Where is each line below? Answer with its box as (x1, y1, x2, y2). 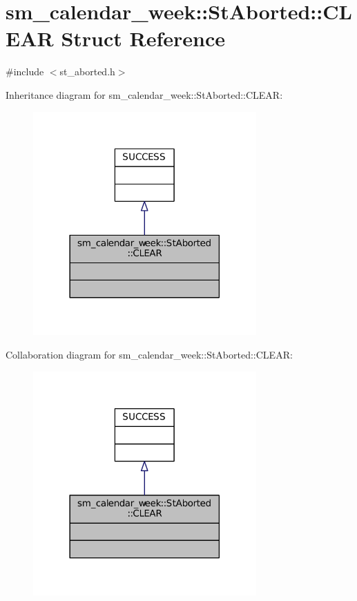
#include (6, 64, 44, 79)
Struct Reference (61, 24, 225, 53)
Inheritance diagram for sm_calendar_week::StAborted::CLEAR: (6, 87, 283, 102)
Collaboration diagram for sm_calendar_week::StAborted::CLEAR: (6, 347, 293, 362)
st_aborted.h (59, 64, 115, 79)
